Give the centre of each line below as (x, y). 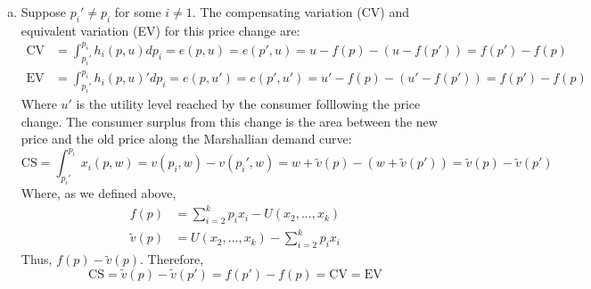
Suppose (44, 12)
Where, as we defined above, (98, 192)
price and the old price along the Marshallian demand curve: (186, 139)
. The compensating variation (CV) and (301, 12)
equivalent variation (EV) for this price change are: (160, 30)
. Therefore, (172, 259)
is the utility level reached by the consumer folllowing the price (248, 103)
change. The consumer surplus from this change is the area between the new (229, 121)
